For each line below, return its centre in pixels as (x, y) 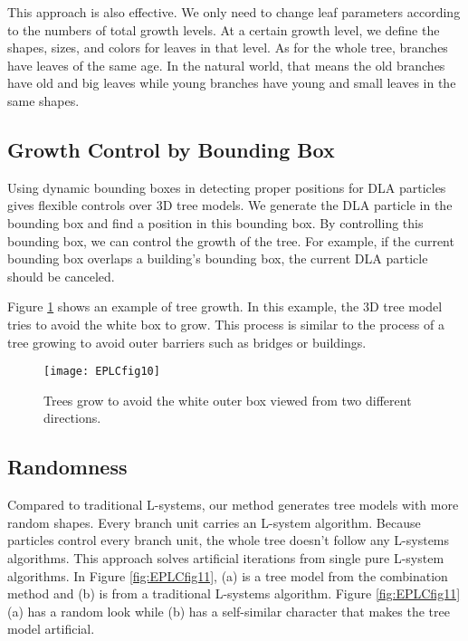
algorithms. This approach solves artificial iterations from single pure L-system (226, 557)
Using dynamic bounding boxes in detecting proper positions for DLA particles (227, 187)
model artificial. (51, 629)
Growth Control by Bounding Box (171, 149)
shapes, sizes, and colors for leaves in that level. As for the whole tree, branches (228, 48)
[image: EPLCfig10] (102, 372)
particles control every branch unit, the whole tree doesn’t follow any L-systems (229, 540)
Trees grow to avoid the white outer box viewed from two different (228, 400)
